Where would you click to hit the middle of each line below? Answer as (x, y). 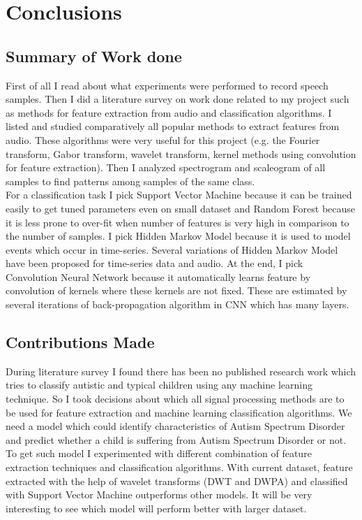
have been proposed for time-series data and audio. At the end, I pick (154, 263)
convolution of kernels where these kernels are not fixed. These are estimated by (176, 290)
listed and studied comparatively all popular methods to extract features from (173, 126)
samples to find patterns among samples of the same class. (130, 181)
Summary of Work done (94, 56)
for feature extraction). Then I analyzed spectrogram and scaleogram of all (166, 167)
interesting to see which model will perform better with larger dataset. (156, 508)
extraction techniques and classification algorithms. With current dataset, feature (179, 467)
